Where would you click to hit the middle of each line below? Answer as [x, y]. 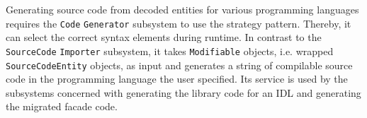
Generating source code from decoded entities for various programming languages [182, 9]
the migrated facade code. [62, 106]
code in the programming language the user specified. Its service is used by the [177, 79]
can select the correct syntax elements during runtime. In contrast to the [164, 37]
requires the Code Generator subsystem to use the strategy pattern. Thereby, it [179, 23]
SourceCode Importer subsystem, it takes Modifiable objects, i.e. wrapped [170, 51]
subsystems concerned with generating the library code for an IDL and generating [183, 92]
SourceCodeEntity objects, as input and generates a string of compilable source [179, 65]
